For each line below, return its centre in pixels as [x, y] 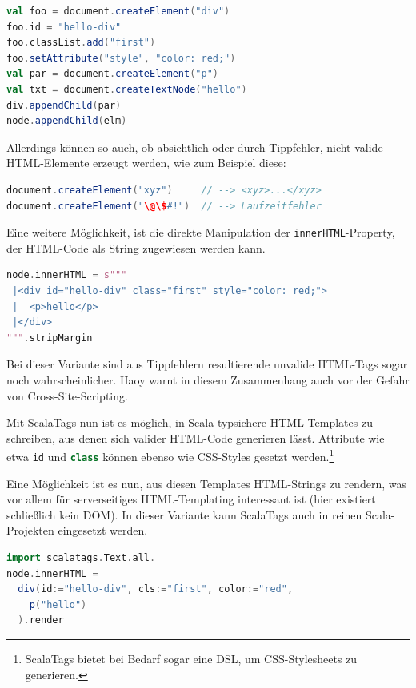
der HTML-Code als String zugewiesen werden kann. [136, 247]
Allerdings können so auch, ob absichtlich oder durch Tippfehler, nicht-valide [195, 147]
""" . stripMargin [50, 338]
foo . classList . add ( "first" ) [81, 43]
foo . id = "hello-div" [64, 27]
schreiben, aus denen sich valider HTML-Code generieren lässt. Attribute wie [196, 437]
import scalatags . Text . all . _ [84, 558]
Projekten [30, 530]
